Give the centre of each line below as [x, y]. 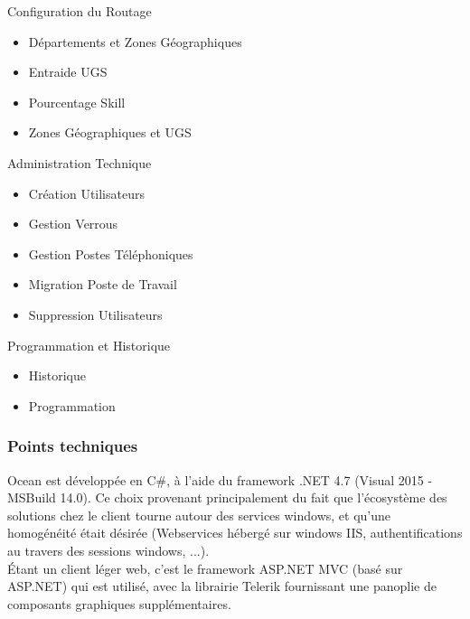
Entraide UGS [68, 72]
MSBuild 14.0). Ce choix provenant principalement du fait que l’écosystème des [227, 497]
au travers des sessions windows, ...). [108, 550]
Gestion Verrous [73, 224]
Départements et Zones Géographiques [135, 41]
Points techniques [73, 446]
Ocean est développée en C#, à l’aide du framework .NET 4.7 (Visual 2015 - [220, 479]
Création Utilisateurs [86, 193]
